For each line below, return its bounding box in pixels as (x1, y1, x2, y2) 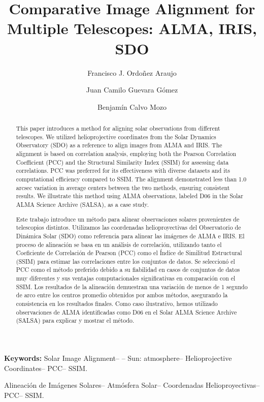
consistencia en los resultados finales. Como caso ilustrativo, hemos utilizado (16, 299, 218, 308)
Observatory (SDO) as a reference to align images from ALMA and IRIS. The (16, 141, 222, 149)
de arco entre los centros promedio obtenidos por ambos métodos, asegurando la (16, 291, 228, 299)
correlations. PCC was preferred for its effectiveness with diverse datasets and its (16, 166, 230, 175)
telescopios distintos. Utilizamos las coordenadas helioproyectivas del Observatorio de (16, 223, 241, 232)
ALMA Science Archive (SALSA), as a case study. (16, 200, 149, 208)
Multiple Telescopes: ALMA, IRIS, (7, 18, 257, 39)
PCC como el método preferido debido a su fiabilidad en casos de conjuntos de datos (16, 265, 240, 274)
